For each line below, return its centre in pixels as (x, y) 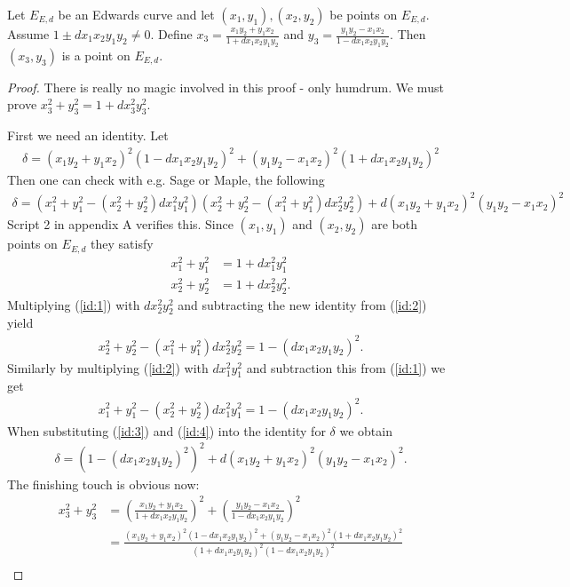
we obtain (366, 430)
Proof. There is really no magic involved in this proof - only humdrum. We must (226, 87)
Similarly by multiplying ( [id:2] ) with (108, 367)
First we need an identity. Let (88, 135)
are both (394, 224)
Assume (28, 34)
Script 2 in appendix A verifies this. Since (120, 224)
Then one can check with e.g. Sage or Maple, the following (166, 180)
